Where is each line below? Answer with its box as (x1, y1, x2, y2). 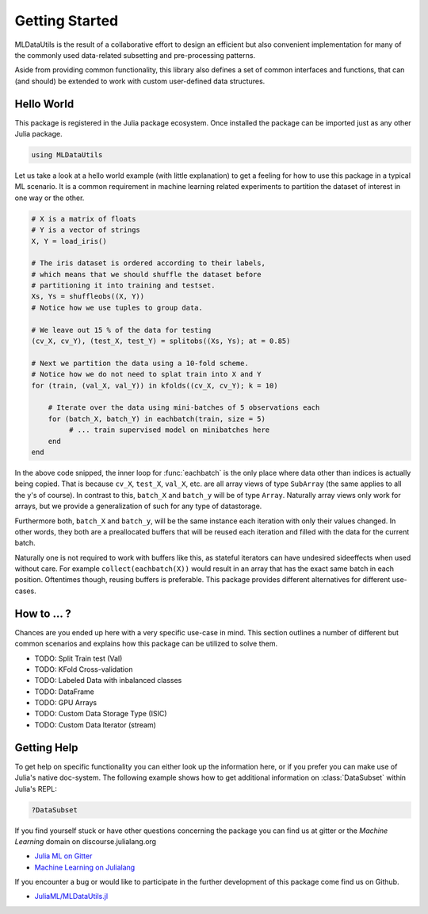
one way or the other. (14, 193, 85, 202)
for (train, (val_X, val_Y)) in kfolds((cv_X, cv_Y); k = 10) (31, 381, 278, 390)
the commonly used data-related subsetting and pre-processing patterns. (14, 50, 256, 60)
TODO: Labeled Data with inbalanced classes (34, 676, 182, 685)
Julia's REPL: (14, 784, 57, 793)
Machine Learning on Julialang (34, 862, 136, 872)
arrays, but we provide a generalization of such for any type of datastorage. (14, 501, 262, 511)
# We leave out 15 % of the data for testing (31, 326, 212, 334)
